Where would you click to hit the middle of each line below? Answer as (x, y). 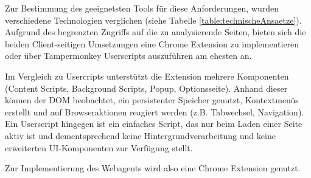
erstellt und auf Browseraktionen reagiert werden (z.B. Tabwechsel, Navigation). (155, 111)
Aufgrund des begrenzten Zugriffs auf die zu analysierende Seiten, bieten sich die (155, 32)
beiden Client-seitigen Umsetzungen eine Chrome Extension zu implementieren (152, 43)
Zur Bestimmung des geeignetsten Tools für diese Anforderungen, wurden (142, 8)
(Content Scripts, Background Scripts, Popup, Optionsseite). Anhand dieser (146, 88)
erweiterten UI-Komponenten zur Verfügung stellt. (99, 147)
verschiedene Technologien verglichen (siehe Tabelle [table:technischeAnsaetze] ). (153, 20)
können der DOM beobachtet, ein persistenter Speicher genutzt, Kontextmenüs (152, 100)
